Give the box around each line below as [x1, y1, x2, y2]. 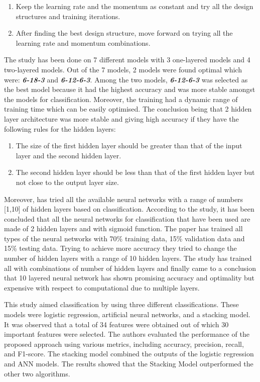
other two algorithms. [4, 368, 70, 378]
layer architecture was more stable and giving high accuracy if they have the [4, 113, 239, 124]
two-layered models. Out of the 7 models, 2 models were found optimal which [4, 64, 242, 74]
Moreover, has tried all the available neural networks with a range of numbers [4, 194, 243, 204]
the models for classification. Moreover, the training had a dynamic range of [4, 93, 238, 104]
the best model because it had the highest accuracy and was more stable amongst [4, 84, 255, 94]
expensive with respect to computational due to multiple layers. [4, 282, 200, 293]
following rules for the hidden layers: [4, 123, 116, 134]
